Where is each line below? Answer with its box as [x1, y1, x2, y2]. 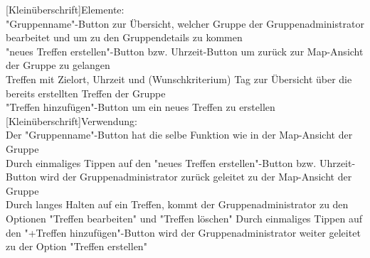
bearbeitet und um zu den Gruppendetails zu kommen [6, 30, 243, 45]
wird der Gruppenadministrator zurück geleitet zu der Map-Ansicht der [40, 169, 352, 184]
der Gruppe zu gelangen [6, 58, 110, 72]
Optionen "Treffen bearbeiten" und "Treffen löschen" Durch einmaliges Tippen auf [6, 210, 362, 225]
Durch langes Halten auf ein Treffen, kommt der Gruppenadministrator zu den [6, 197, 349, 212]
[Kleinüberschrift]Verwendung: [6, 113, 137, 128]
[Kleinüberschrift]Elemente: [6, 2, 125, 16]
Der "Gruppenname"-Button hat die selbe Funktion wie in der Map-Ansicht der [6, 127, 353, 142]
